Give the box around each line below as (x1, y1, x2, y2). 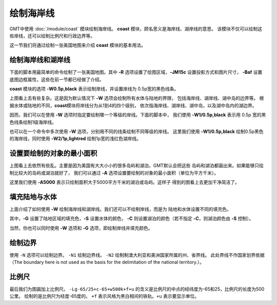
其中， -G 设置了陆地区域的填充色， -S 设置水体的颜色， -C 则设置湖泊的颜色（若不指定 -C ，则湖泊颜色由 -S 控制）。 (9, 216, 254, 222)
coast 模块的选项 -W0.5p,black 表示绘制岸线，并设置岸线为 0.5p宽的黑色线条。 (9, 86, 179, 92)
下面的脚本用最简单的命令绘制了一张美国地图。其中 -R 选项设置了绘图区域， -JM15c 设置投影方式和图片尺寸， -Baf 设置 (9, 69, 263, 75)
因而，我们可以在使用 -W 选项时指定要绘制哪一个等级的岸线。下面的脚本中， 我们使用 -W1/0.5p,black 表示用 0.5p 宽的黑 (9, 112, 266, 118)
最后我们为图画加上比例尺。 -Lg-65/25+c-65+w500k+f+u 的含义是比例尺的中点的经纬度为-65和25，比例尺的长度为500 (9, 285, 265, 292)
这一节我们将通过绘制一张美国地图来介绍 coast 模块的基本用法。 (9, 42, 146, 48)
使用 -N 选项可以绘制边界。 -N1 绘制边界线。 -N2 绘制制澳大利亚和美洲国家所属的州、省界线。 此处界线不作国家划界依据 (9, 252, 265, 258)
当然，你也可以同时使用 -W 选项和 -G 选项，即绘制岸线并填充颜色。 (9, 225, 153, 231)
